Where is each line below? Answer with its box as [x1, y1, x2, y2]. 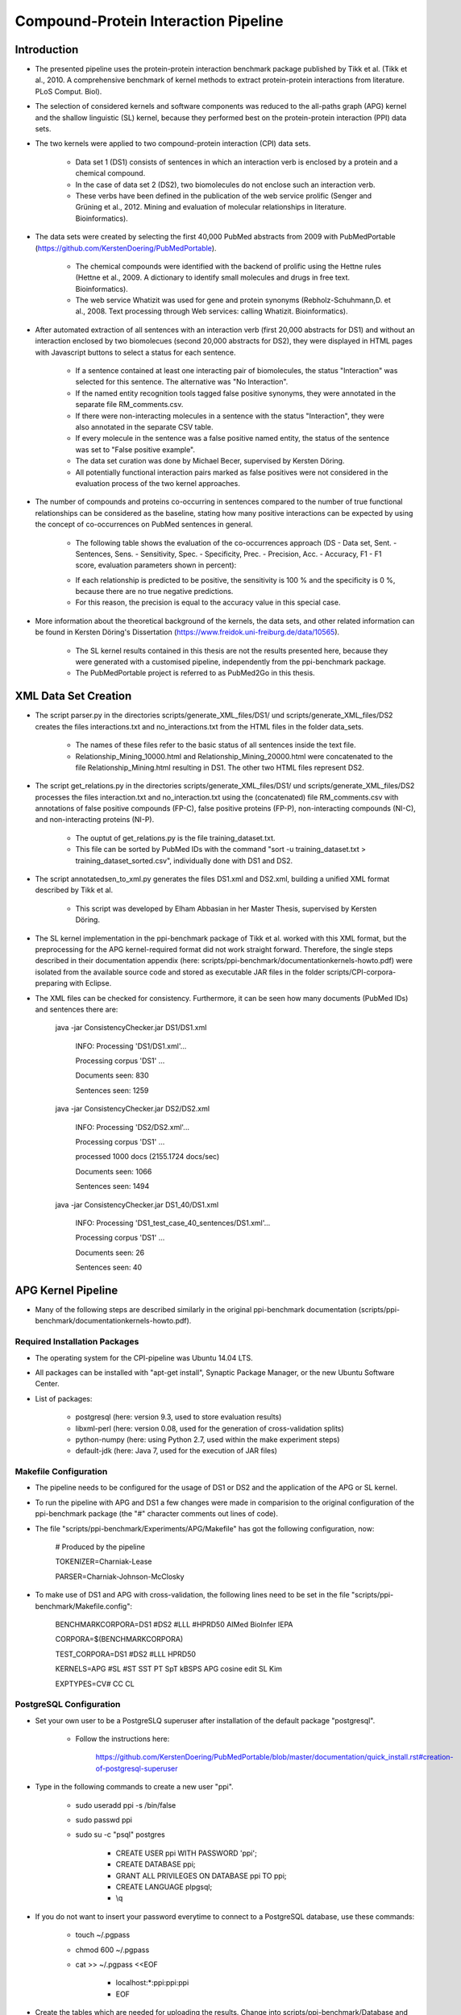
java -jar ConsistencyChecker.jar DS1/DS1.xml [55, 1023, 207, 1032]
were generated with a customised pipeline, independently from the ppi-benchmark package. [75, 657, 386, 667]
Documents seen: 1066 [75, 1166, 152, 1176]
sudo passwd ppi [75, 1815, 133, 1825]
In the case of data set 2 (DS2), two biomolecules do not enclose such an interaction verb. [75, 180, 376, 189]
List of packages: [35, 1394, 93, 1403]
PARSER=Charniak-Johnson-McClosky [55, 1572, 185, 1581]
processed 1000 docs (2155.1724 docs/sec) [75, 1152, 220, 1161]
